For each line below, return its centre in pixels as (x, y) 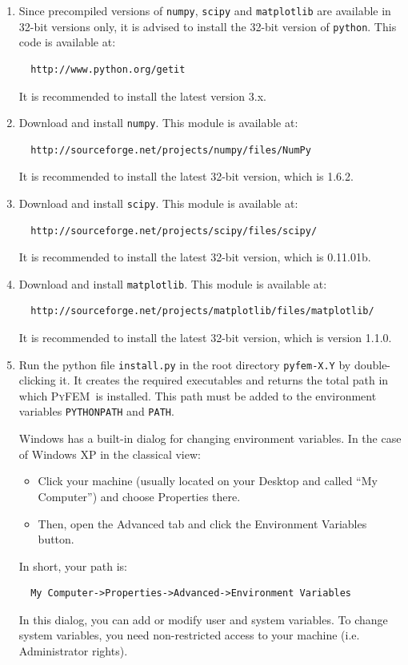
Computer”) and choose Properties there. (139, 496)
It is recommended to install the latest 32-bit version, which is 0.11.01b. (195, 257)
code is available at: (67, 42)
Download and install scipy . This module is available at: (158, 203)
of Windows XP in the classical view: (110, 454)
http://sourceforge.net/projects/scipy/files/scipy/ (174, 231)
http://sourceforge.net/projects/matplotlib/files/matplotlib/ (202, 311)
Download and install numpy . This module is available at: (158, 123)
